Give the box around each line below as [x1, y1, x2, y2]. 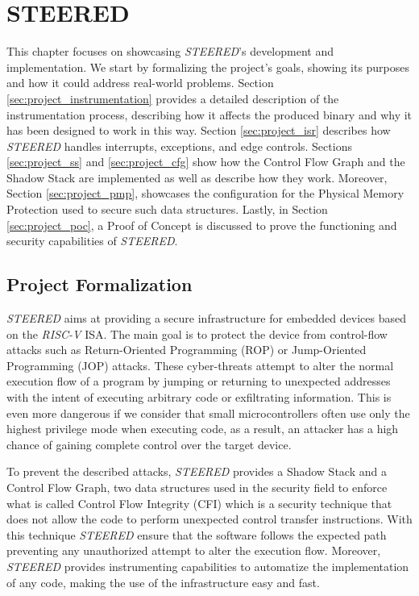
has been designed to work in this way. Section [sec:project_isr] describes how [6, 122, 391, 139]
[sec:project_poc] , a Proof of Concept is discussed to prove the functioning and [6, 216, 397, 233]
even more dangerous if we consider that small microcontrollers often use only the [6, 404, 410, 421]
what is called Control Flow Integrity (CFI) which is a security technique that [6, 494, 392, 511]
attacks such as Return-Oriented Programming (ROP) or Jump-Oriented [6, 341, 367, 358]
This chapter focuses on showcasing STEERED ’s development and [6, 43, 334, 60]
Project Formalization [6, 272, 193, 297]
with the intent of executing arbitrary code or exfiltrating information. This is [6, 389, 392, 406]
